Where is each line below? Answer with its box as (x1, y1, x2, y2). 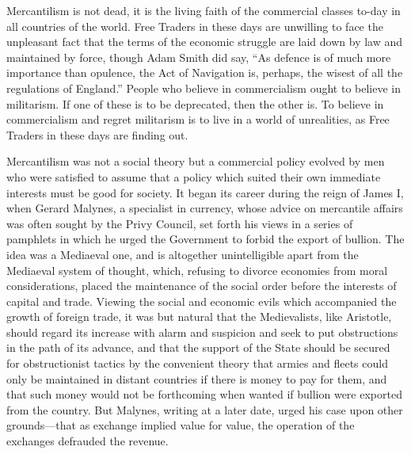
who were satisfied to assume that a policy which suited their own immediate (6, 168, 381, 185)
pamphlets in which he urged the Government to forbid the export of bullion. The (6, 231, 405, 247)
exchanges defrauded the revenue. (6, 433, 169, 449)
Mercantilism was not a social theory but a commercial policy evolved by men (6, 153, 385, 170)
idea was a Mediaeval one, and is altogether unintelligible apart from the (6, 246, 359, 262)
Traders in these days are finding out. (6, 126, 188, 143)
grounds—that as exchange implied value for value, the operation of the (6, 417, 355, 433)
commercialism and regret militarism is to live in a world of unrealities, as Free (6, 111, 390, 128)
